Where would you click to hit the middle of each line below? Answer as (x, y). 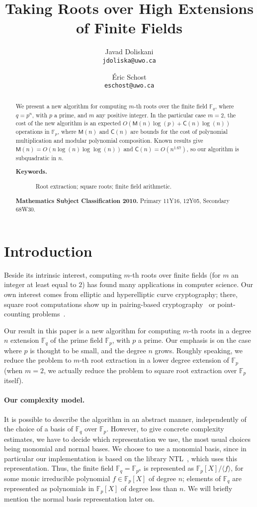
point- (226, 304)
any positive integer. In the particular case (151, 115)
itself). (14, 380)
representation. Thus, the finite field (59, 468)
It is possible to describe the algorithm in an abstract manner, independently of (125, 419)
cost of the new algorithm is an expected (68, 123)
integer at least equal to (40, 284)
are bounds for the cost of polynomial (179, 132)
